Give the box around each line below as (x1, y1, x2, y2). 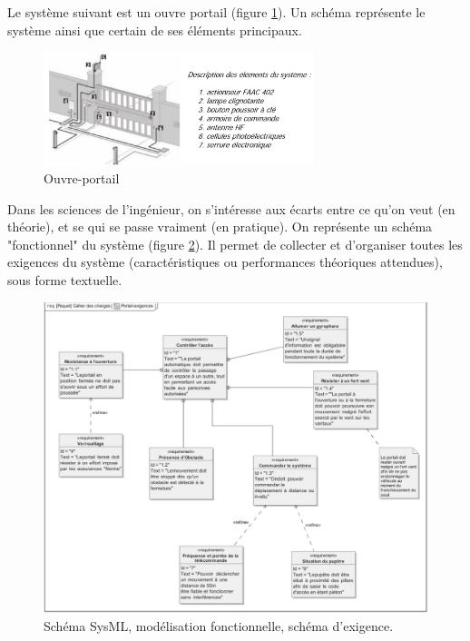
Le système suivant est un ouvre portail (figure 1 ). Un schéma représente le (7, 3, 426, 21)
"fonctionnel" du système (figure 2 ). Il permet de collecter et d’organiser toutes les (7, 234, 463, 253)
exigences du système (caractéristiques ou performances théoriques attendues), (7, 252, 443, 271)
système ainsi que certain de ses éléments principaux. (7, 20, 302, 39)
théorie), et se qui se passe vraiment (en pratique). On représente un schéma (7, 217, 433, 236)
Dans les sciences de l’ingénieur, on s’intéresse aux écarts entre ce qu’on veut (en (7, 199, 455, 218)
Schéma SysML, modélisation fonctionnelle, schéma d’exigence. (44, 616, 394, 635)
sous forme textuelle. (7, 271, 122, 290)
